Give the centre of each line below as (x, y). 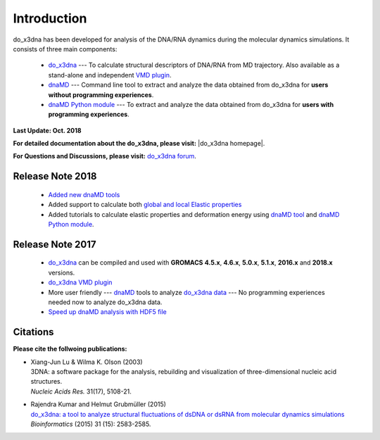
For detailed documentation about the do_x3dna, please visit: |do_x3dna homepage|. (139, 144)
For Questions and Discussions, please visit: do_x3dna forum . (105, 156)
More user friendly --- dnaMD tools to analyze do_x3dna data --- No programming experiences (186, 292)
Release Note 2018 (55, 176)
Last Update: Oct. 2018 (47, 130)
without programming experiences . (101, 94)
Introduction (50, 18)
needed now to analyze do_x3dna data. (105, 302)
